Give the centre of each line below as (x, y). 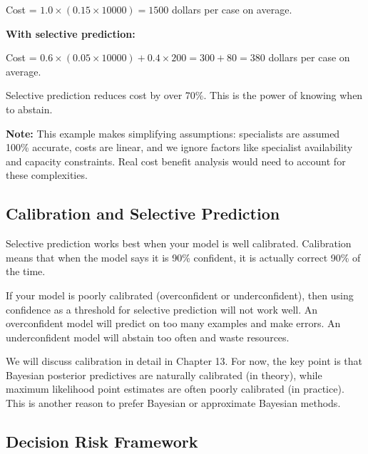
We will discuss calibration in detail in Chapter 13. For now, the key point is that (184, 361)
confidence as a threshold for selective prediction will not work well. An (162, 309)
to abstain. (29, 109)
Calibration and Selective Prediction (143, 213)
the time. (26, 271)
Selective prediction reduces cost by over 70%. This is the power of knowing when (184, 95)
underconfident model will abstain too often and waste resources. (148, 337)
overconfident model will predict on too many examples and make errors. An (173, 323)
